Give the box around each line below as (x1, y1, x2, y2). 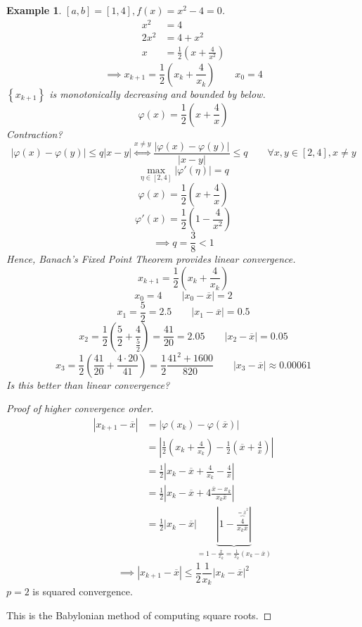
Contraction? (6, 126, 63, 141)
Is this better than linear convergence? (6, 377, 170, 392)
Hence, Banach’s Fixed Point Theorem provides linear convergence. (6, 252, 296, 266)
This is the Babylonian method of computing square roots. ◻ (6, 607, 272, 622)
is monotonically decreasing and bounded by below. (49, 86, 266, 101)
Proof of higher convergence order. (6, 401, 154, 416)
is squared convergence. (32, 584, 133, 599)
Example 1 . (6, 3, 62, 17)
